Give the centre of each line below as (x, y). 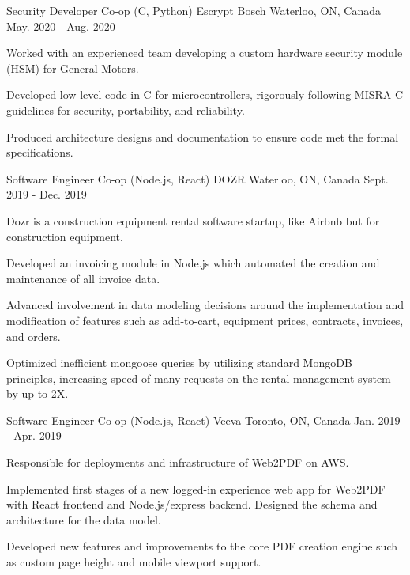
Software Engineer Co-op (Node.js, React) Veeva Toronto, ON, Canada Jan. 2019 (203, 420)
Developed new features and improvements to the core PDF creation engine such (202, 546)
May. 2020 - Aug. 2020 (61, 26)
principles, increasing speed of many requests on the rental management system (199, 378)
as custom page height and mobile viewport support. (134, 562)
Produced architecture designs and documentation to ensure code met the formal (203, 136)
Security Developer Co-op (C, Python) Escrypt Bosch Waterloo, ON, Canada (194, 10)
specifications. (40, 152)
